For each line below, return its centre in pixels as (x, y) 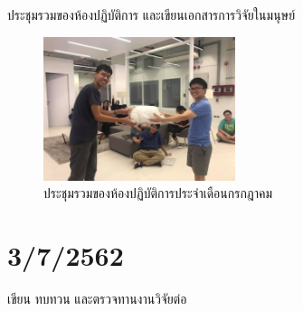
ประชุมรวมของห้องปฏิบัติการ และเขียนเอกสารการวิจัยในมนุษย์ (151, 14)
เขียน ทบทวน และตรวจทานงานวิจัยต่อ (97, 298)
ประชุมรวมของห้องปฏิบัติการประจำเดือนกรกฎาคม (158, 193)
